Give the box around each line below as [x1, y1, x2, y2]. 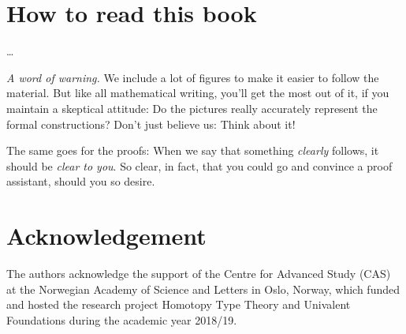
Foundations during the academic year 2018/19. [6, 311, 237, 328]
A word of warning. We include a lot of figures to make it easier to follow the [6, 69, 379, 85]
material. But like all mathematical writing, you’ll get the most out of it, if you [6, 84, 389, 101]
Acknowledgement [6, 220, 207, 252]
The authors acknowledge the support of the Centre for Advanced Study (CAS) [6, 265, 391, 281]
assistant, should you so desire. [6, 173, 155, 190]
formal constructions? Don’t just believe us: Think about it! [6, 115, 296, 132]
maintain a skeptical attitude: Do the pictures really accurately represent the [6, 99, 378, 116]
